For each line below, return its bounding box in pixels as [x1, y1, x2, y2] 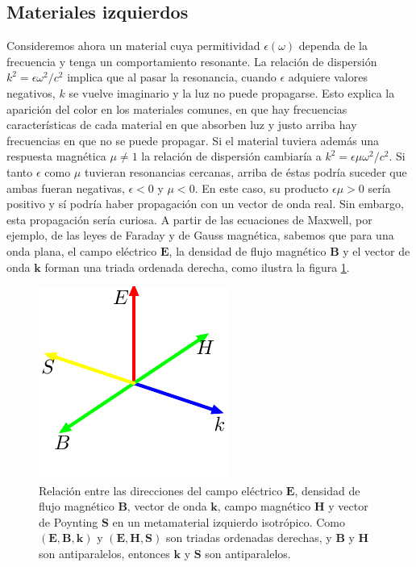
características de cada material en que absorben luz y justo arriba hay [6, 116, 357, 133]
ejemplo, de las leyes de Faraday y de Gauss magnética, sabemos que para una [6, 227, 394, 244]
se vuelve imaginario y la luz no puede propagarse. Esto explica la [69, 84, 395, 101]
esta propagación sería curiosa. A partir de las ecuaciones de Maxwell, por [6, 211, 372, 227]
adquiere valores [288, 69, 368, 85]
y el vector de [343, 242, 410, 259]
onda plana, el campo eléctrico [6, 242, 157, 259]
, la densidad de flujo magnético [168, 242, 327, 259]
